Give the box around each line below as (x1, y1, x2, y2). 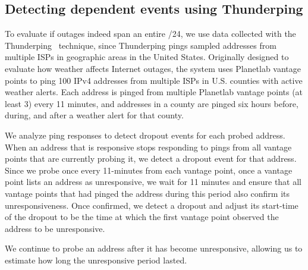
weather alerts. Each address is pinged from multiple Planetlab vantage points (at (5, 86, 303, 98)
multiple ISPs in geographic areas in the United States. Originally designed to (5, 51, 289, 63)
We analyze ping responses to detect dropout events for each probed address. (5, 128, 285, 141)
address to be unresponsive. (5, 222, 105, 234)
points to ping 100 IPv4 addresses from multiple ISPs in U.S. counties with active (5, 74, 303, 86)
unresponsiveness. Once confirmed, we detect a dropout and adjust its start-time (5, 199, 298, 211)
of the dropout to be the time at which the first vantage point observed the (5, 211, 279, 223)
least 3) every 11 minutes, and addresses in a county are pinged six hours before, (5, 97, 298, 109)
